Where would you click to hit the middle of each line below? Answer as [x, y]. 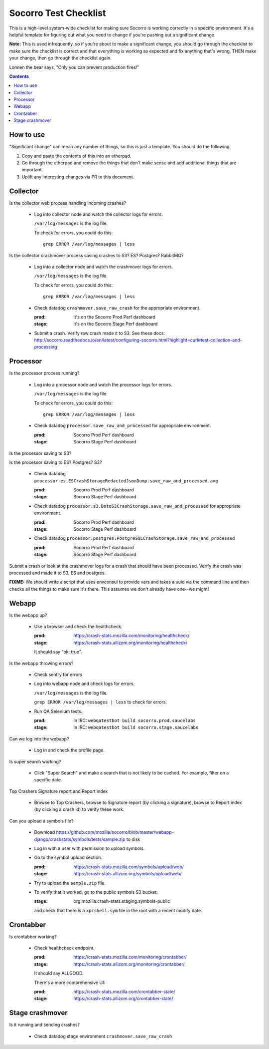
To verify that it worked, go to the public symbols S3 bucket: [96, 892]
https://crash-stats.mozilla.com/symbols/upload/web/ [129, 867]
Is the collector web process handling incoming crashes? [68, 203]
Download [45, 832]
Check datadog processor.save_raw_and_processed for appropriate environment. [123, 426]
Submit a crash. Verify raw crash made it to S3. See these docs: [100, 333]
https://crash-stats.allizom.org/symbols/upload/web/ [128, 874]
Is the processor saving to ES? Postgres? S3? [56, 462]
